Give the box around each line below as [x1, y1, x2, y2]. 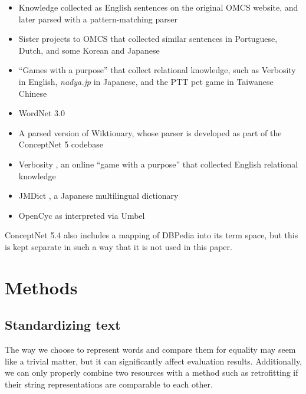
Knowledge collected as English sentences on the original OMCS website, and [18, 1, 298, 13]
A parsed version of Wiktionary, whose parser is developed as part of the [18, 126, 282, 139]
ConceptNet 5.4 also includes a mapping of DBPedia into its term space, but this [5, 229, 298, 241]
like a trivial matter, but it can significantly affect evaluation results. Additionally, [5, 354, 302, 367]
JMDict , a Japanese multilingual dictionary [18, 189, 179, 202]
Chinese [18, 87, 47, 99]
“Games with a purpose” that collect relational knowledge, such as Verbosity [18, 64, 296, 76]
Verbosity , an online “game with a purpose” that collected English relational [18, 157, 298, 170]
